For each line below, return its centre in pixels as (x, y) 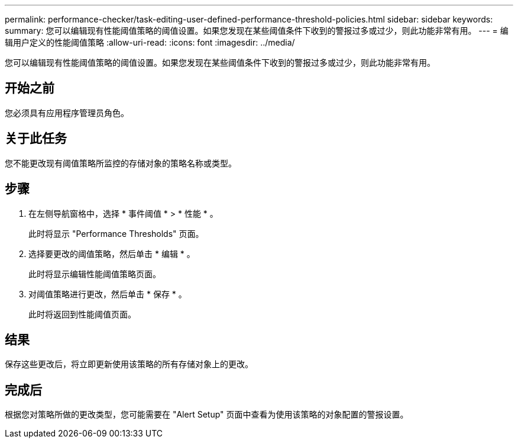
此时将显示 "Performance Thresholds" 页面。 (116, 233)
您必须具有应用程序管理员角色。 (67, 113)
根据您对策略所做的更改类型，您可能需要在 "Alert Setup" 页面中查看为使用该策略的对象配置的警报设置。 (207, 415)
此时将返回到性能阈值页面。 (82, 314)
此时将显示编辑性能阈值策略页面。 (95, 274)
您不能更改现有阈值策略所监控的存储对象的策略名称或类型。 (121, 163)
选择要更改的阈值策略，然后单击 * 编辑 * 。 (112, 253)
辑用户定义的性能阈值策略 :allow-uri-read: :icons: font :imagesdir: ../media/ (150, 42)
